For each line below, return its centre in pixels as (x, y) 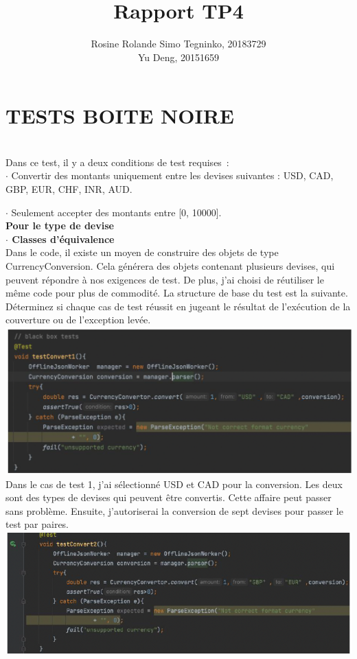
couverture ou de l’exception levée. (78, 320)
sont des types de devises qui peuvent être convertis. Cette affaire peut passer (169, 497)
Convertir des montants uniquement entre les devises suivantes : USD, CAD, (172, 175)
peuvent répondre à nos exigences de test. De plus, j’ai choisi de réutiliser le (165, 279)
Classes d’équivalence (63, 239)
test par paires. (37, 524)
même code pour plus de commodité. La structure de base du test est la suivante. (177, 293)
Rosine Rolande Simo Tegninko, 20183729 (178, 44)
